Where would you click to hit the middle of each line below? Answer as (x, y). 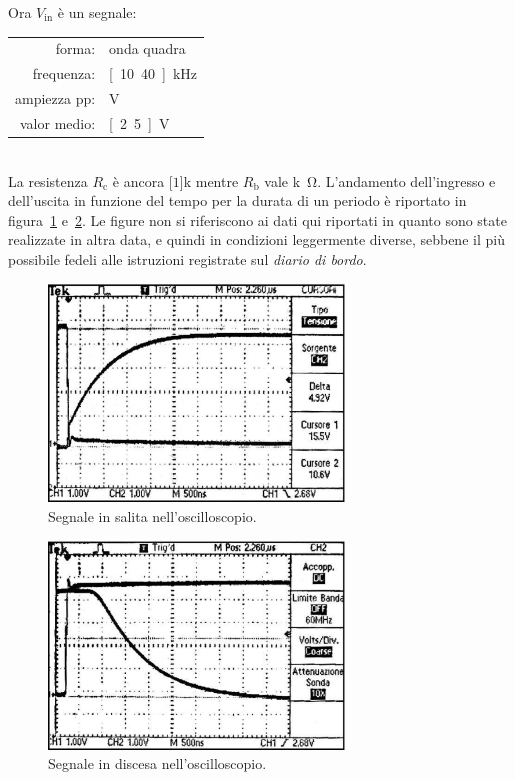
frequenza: (64, 73)
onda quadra (147, 48)
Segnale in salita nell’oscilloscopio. (152, 515)
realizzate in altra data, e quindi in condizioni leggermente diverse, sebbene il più (256, 239)
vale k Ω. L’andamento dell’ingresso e (380, 180)
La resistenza (48, 180)
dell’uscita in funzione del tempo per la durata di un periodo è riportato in (237, 200)
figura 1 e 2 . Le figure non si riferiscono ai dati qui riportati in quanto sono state (257, 219)
